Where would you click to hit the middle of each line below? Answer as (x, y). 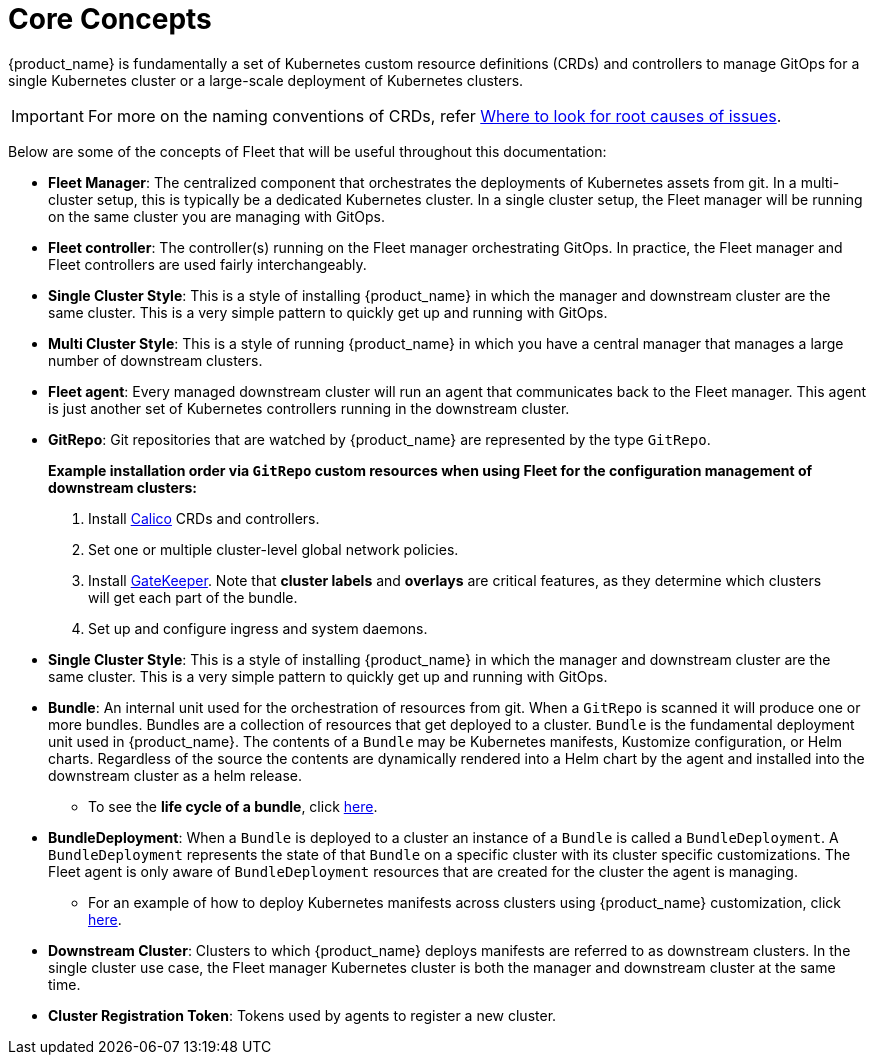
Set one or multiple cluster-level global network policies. (273, 549)
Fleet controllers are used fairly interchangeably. (207, 264)
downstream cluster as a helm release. (175, 775)
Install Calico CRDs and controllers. (204, 518)
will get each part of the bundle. (193, 597)
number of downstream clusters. (155, 360)
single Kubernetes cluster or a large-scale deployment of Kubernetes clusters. (266, 80)
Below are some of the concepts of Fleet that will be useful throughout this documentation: (307, 151)
